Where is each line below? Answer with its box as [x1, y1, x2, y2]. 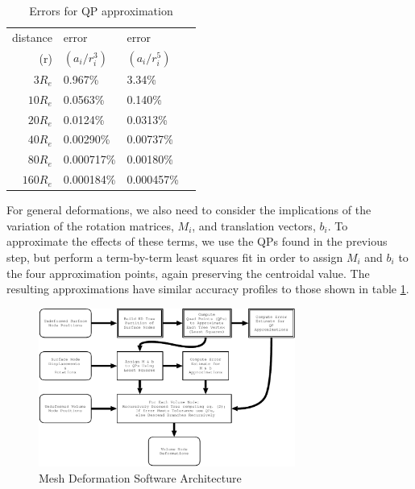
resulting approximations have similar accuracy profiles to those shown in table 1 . [6, 280, 409, 297]
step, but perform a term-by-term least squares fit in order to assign [6, 249, 343, 266]
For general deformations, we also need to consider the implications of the [6, 201, 371, 218]
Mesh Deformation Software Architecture [39, 469, 242, 486]
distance [12, 28, 52, 45]
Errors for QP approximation [29, 2, 173, 19]
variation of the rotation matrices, [6, 217, 174, 234]
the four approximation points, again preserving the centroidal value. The [6, 264, 370, 281]
